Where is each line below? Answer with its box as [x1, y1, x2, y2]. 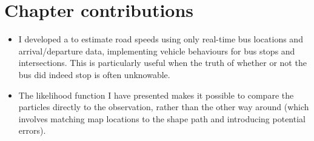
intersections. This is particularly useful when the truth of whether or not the [18, 56, 307, 69]
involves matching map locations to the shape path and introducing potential [18, 112, 306, 125]
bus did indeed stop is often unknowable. [18, 68, 170, 80]
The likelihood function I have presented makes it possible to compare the [18, 88, 294, 101]
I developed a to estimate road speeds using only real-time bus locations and [18, 33, 303, 45]
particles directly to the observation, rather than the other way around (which [18, 100, 309, 113]
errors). [18, 124, 46, 137]
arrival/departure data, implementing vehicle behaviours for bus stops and [18, 44, 295, 57]
